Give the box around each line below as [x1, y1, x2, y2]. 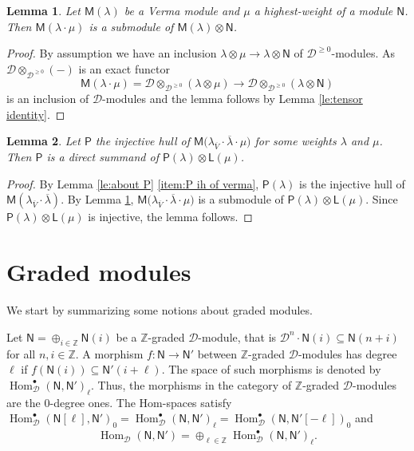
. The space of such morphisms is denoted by [161, 361, 381, 378]
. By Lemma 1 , [61, 191, 134, 208]
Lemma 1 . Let [6, 2, 81, 18]
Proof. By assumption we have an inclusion [6, 45, 217, 61]
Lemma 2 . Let [6, 133, 81, 149]
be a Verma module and [124, 2, 240, 18]
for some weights [254, 133, 337, 149]
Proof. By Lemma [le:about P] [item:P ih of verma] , [6, 175, 259, 192]
